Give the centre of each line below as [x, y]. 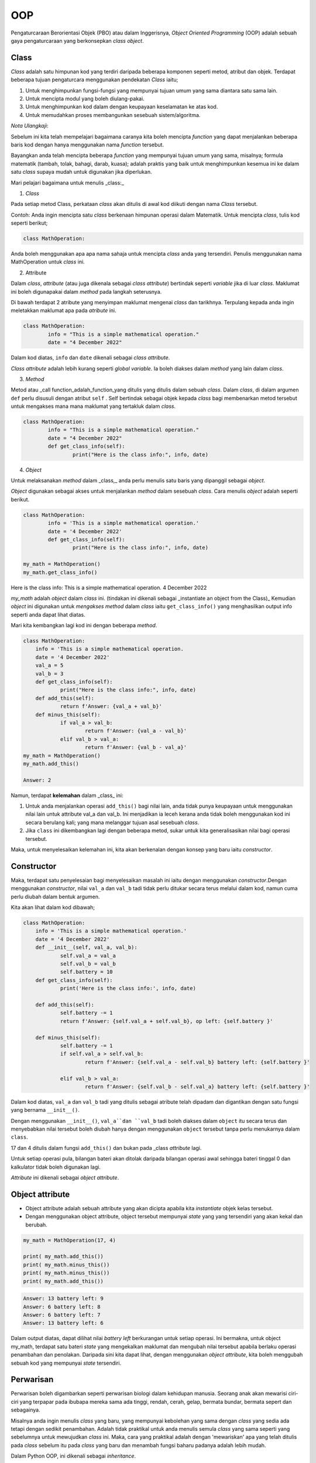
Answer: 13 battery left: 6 [63, 1323]
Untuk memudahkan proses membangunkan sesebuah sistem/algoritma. [113, 115]
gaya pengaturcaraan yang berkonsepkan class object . [77, 40]
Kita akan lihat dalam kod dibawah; [53, 908]
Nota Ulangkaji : [30, 126]
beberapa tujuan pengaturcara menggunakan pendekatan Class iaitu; [95, 80]
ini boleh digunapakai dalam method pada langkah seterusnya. [86, 291]
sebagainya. [25, 1410]
